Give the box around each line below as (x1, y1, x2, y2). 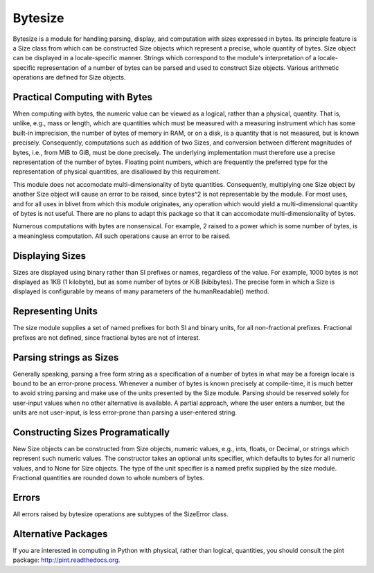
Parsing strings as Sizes (12, 352, 119, 363)
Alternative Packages (12, 528, 108, 540)
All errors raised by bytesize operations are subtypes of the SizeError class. (12, 510, 229, 518)
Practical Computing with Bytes (12, 91, 152, 103)
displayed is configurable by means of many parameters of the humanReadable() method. (12, 287, 269, 295)
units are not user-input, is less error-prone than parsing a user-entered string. (12, 408, 238, 417)
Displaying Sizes (12, 250, 87, 262)
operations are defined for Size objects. (12, 73, 126, 82)
